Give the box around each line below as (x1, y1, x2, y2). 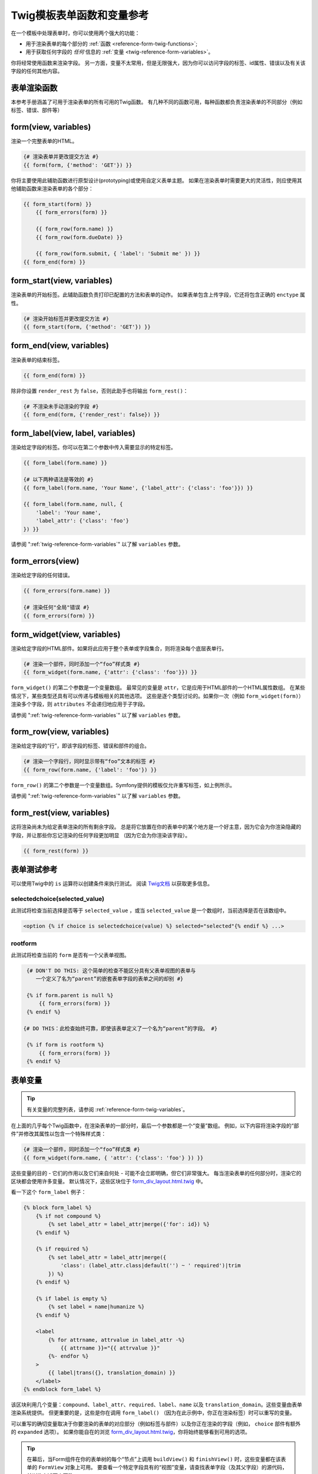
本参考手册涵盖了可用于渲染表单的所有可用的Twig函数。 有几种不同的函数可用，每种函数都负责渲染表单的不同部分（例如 (11, 98, 303, 106)
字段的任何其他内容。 (11, 68, 63, 75)
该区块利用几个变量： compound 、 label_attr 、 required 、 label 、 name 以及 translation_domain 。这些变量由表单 (11, 1401, 303, 1409)
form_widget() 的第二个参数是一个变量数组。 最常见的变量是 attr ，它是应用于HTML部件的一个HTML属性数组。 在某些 (11, 684, 306, 691)
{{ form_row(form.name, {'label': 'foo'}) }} (23, 766, 157, 773)
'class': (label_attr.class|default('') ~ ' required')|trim (60, 1262, 241, 1269)
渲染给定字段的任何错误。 (11, 572, 73, 579)
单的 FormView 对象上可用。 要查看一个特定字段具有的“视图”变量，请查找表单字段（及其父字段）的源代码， (26, 1464, 288, 1471)
